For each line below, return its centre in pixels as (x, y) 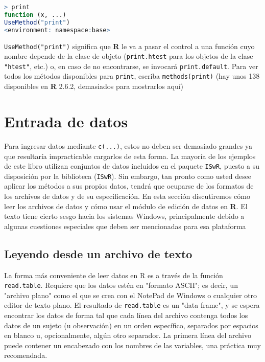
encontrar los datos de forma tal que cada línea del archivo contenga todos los (126, 315)
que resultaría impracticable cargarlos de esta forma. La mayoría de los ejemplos (130, 156)
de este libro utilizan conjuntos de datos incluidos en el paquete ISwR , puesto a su (132, 166)
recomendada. (26, 355)
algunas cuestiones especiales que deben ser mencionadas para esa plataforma (125, 226)
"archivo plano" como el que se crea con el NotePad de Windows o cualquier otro (131, 295)
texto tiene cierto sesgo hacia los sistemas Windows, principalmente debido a (124, 216)
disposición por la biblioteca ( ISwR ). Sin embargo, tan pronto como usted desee (128, 176)
